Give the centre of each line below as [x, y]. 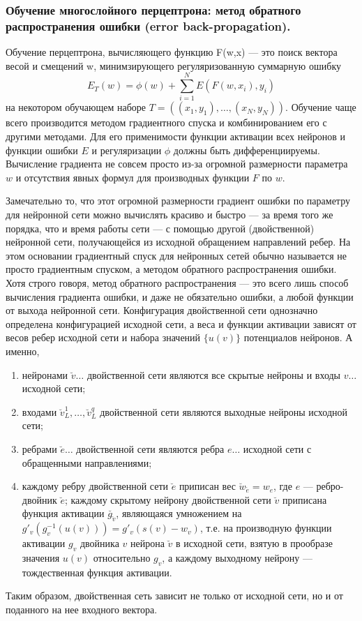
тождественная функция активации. [97, 572]
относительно [122, 557]
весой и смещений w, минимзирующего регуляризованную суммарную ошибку [173, 65]
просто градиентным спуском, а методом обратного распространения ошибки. [171, 269]
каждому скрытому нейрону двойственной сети [171, 499]
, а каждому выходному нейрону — [237, 557]
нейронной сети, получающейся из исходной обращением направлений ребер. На [178, 242]
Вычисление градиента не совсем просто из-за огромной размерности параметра [177, 164]
